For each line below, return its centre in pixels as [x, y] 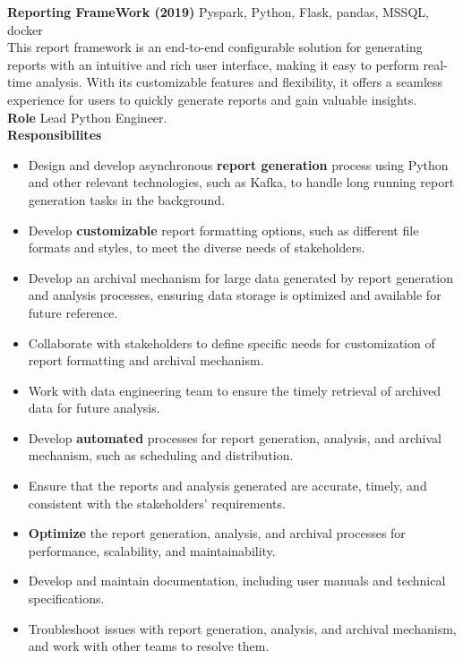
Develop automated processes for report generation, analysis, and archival [235, 437]
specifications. [66, 598]
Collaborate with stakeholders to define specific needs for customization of [231, 342]
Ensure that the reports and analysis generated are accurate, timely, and [227, 486]
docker [25, 29]
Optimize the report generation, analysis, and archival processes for [217, 533]
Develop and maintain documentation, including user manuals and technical [237, 581]
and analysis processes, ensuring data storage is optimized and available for [235, 295]
